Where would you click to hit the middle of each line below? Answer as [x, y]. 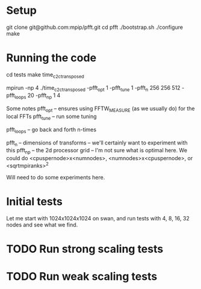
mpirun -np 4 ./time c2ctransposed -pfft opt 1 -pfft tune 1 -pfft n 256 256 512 [93, 88]
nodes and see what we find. [42, 225]
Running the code [51, 58]
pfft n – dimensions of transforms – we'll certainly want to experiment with [97, 143]
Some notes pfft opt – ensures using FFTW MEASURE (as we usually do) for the [101, 109]
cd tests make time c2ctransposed [45, 75]
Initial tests [35, 202]
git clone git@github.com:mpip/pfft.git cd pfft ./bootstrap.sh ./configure [95, 27]
